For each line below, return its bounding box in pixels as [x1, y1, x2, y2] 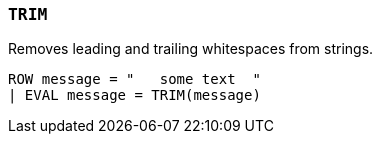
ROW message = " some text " [8, 71, 261, 88]
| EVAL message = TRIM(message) [8, 87, 261, 104]
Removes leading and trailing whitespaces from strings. [8, 40, 374, 58]
